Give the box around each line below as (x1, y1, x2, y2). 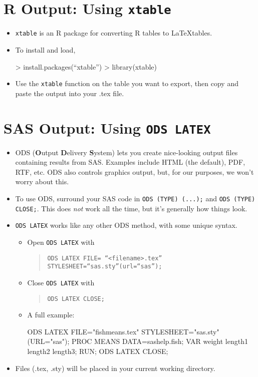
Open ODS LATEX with (27, 236, 95, 247)
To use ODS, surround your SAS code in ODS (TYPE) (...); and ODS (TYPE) (15, 193, 255, 203)
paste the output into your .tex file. (15, 88, 124, 98)
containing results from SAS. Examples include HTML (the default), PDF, (15, 157, 245, 167)
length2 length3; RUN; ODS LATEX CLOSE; (27, 346, 168, 356)
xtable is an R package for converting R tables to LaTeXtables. (15, 28, 212, 38)
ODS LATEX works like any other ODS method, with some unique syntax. (15, 220, 237, 230)
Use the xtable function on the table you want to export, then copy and (15, 78, 238, 89)
